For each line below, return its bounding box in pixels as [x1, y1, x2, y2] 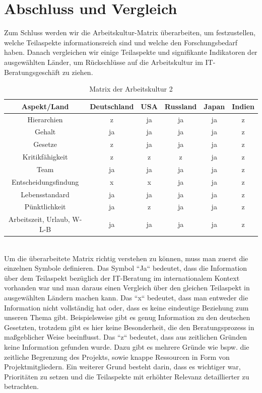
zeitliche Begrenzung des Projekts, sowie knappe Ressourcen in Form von [4, 351, 230, 362]
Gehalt [34, 126, 56, 137]
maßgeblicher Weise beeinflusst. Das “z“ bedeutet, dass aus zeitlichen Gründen [4, 332, 247, 342]
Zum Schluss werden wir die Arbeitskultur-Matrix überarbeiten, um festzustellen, [4, 27, 256, 38]
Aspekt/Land [21, 101, 69, 111]
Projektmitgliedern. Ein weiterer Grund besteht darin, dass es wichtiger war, [4, 361, 241, 372]
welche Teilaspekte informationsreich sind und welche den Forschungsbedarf [4, 37, 238, 47]
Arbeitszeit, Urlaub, [8, 214, 70, 224]
